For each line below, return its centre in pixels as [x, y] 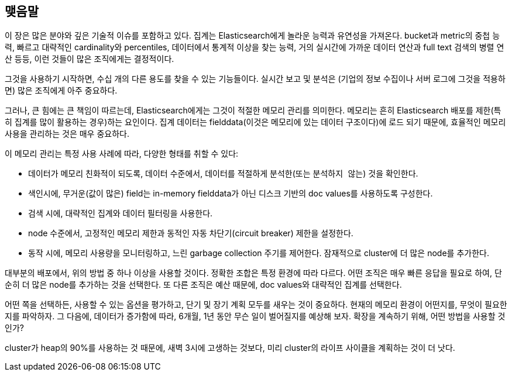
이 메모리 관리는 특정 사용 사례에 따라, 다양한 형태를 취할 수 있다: [122, 154]
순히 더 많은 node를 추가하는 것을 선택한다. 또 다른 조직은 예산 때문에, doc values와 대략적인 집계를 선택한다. [203, 285]
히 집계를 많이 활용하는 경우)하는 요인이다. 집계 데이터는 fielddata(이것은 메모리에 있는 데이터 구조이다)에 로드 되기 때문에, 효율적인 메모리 [255, 122]
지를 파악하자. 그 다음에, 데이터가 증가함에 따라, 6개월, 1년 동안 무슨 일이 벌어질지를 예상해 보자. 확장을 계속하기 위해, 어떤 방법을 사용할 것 [255, 316]
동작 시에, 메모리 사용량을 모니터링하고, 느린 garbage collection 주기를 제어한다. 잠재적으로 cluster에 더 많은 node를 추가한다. [259, 253]
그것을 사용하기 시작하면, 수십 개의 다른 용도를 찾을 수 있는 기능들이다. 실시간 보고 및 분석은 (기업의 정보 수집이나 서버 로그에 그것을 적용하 [255, 79]
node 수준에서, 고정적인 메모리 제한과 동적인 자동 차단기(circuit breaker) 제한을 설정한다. [191, 233]
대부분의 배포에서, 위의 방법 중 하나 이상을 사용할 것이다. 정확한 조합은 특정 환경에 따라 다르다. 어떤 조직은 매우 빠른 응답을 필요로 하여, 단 [253, 273]
